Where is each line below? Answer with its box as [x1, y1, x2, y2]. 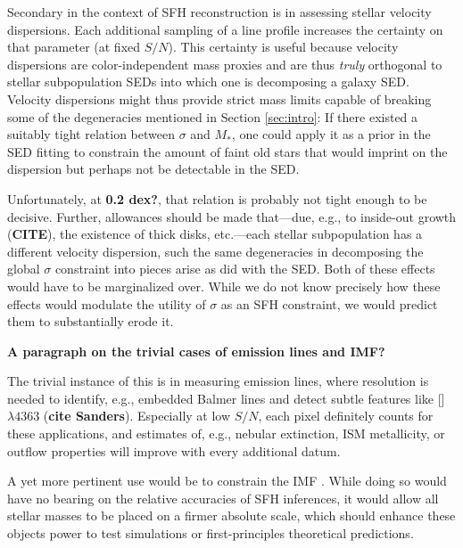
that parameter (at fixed [7, 37, 141, 56]
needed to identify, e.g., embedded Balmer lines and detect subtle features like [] [7, 389, 445, 407]
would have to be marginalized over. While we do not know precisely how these [7, 276, 441, 295]
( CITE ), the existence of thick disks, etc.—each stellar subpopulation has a [7, 225, 423, 243]
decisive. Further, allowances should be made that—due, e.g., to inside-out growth [7, 207, 457, 225]
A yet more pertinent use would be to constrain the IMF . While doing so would [7, 471, 447, 490]
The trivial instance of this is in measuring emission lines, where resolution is [7, 372, 429, 390]
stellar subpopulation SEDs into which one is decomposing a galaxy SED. [7, 72, 409, 91]
